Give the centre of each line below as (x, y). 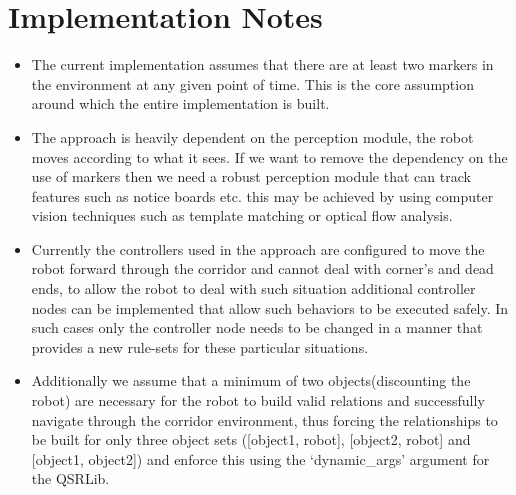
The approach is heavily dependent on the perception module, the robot (252, 136)
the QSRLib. (70, 478)
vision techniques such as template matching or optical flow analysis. (242, 215)
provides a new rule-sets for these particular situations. (200, 346)
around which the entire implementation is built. (180, 103)
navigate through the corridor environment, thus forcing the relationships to (264, 419)
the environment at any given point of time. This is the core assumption (252, 83)
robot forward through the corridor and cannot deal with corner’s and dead (262, 268)
